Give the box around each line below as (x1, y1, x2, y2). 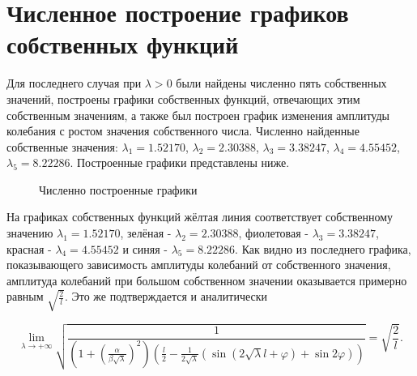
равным (6, 288, 44, 305)
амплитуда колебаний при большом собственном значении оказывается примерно (6, 271, 407, 288)
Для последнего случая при (6, 75, 142, 92)
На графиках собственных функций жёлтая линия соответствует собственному (6, 208, 394, 225)
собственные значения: (6, 138, 118, 155)
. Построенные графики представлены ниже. (70, 154, 290, 171)
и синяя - (122, 240, 168, 257)
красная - (6, 240, 52, 257)
